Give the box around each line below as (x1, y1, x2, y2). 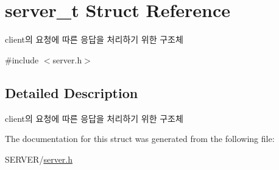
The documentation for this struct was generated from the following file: (5, 132, 275, 145)
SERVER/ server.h (5, 152, 73, 165)
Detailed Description (5, 83, 138, 102)
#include (5, 53, 39, 66)
